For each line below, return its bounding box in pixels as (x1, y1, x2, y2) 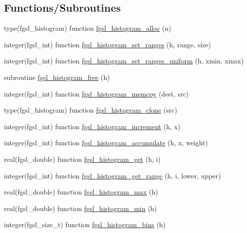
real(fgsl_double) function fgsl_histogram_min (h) (4, 203, 157, 213)
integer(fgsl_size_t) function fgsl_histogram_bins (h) (4, 219, 166, 230)
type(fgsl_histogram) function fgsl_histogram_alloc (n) (4, 23, 171, 33)
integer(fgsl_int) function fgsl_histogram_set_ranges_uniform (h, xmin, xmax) (4, 56, 244, 66)
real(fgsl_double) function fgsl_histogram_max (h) (4, 187, 158, 197)
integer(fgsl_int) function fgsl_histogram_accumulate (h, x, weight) (4, 137, 208, 148)
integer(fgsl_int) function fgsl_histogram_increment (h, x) (4, 121, 181, 131)
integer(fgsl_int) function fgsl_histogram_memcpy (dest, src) (4, 88, 189, 98)
